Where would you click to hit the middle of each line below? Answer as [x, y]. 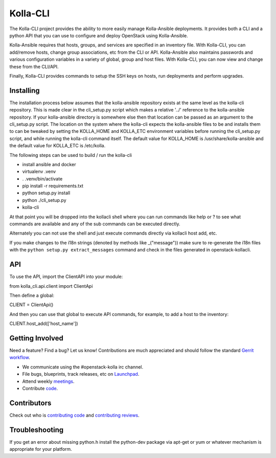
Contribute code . [40, 388]
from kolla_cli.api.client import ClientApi [51, 286]
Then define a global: [32, 295]
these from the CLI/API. [34, 66]
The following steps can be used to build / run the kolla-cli [71, 155]
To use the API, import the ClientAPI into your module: [66, 277]
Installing [25, 90]
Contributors [30, 403]
